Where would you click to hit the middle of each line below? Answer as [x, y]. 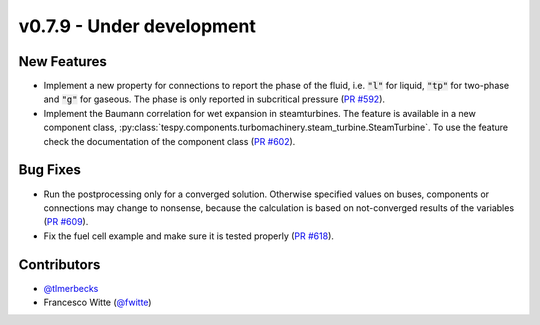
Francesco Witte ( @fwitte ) [97, 302]
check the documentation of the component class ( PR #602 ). [169, 141]
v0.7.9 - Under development [137, 26]
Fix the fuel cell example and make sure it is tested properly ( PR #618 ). [189, 236]
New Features [62, 61]
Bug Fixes [50, 170]
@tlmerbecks [71, 288]
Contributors [59, 264]
